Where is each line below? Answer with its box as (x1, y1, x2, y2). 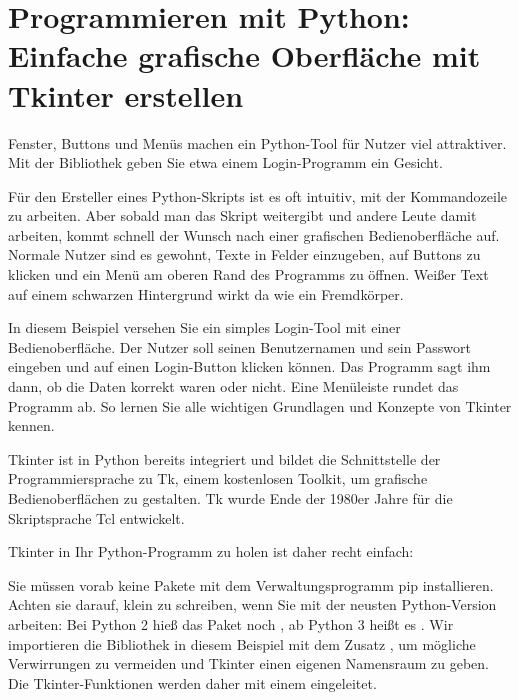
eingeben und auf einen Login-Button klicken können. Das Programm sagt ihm (8, 356, 491, 377)
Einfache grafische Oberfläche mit (8, 35, 481, 76)
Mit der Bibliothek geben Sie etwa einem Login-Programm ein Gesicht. (8, 152, 443, 173)
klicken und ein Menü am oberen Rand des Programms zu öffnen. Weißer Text (8, 264, 489, 285)
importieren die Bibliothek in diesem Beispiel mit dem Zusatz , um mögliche (8, 633, 476, 654)
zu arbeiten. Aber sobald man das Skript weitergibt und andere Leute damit (8, 205, 477, 226)
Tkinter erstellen (8, 74, 244, 115)
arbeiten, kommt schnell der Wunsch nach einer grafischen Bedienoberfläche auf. (8, 224, 500, 245)
